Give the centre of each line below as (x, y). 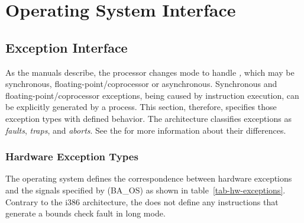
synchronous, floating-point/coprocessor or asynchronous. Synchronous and (141, 84)
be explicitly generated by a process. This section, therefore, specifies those (141, 107)
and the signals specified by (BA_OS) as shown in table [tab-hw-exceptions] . (145, 190)
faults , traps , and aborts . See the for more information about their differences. (146, 130)
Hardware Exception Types (72, 156)
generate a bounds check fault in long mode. (85, 213)
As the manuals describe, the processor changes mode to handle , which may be (150, 72)
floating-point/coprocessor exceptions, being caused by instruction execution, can (152, 95)
